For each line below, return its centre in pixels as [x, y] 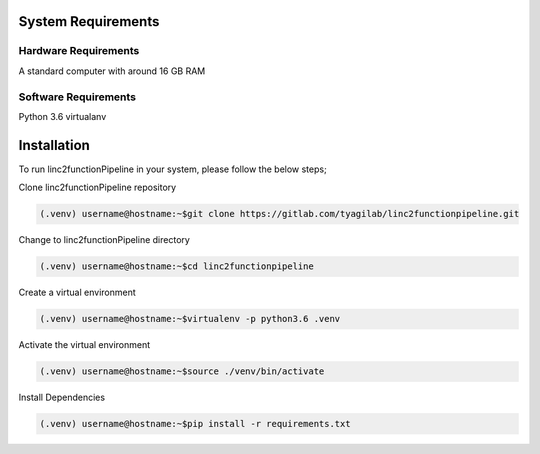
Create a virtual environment [77, 292]
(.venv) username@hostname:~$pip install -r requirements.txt [195, 424]
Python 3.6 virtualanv [62, 116]
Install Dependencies [61, 397]
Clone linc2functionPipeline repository [97, 187]
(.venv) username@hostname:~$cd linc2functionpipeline [176, 266]
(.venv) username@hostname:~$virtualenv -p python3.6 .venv [190, 319]
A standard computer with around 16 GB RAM [112, 71]
